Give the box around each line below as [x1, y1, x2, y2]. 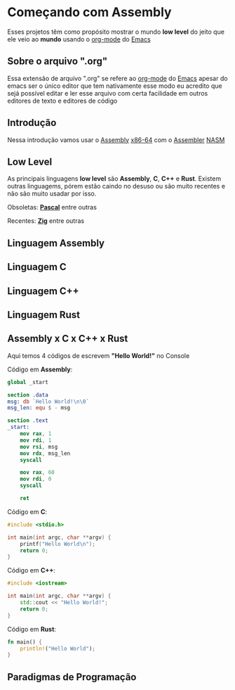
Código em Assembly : [7, 365, 73, 373]
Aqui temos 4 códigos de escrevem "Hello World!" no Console [7, 351, 190, 359]
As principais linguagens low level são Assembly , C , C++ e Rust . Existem [7, 174, 222, 183]
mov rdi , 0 [20, 475, 52, 483]
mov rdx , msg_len [20, 449, 71, 457]
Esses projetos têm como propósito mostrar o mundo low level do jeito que [7, 27, 224, 36]
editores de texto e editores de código [7, 96, 118, 105]
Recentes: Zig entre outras [7, 217, 85, 225]
